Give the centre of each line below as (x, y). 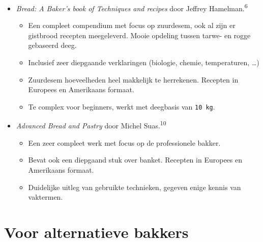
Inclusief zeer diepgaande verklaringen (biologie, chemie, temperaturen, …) (144, 62)
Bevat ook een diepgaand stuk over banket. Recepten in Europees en (135, 160)
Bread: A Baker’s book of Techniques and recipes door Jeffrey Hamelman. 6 (132, 7)
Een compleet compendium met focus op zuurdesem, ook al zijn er (132, 25)
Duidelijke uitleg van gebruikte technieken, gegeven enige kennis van (135, 187)
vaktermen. (46, 197)
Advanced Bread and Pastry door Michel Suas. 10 (91, 125)
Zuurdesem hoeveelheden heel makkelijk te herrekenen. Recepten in (133, 79)
